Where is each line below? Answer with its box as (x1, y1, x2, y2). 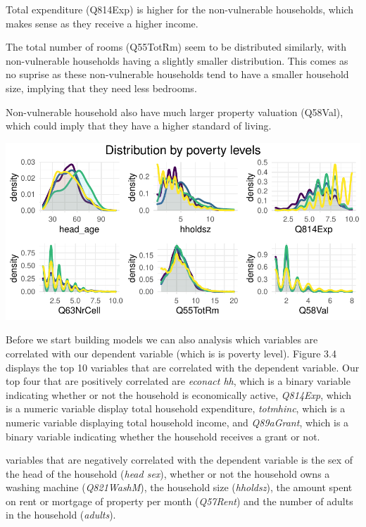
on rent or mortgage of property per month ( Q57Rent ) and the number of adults (6, 493, 353, 508)
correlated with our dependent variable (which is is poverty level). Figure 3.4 (6, 345, 336, 360)
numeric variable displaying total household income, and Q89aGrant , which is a (6, 414, 349, 429)
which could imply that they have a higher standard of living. (6, 118, 272, 133)
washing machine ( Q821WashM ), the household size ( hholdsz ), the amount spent (6, 480, 353, 495)
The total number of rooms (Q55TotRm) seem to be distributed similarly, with (6, 39, 347, 54)
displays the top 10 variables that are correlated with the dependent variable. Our (6, 360, 360, 374)
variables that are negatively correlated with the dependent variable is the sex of (6, 452, 353, 467)
